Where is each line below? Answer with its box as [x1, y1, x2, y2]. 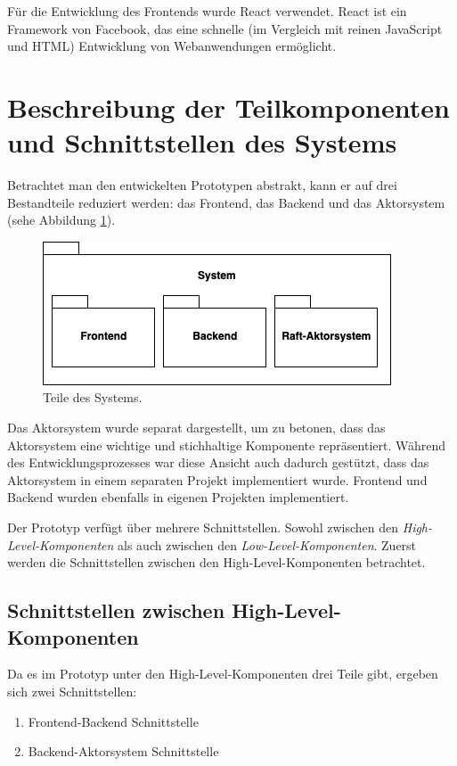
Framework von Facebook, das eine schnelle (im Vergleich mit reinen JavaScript [7, 19, 443, 37]
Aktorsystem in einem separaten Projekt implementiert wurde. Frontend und [7, 470, 428, 489]
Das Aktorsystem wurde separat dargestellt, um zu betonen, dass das [7, 418, 386, 437]
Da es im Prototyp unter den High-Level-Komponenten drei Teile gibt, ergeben [7, 664, 438, 683]
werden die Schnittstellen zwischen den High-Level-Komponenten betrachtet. [7, 553, 426, 572]
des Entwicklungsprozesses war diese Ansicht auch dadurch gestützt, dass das [7, 453, 429, 472]
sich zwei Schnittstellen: [7, 682, 137, 700]
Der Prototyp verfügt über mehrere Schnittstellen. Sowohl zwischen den [7, 518, 399, 537]
